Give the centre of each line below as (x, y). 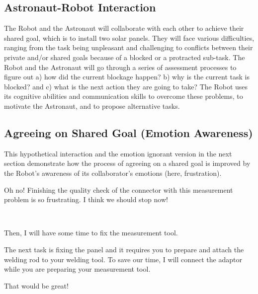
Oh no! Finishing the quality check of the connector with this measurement (119, 189)
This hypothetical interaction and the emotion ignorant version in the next (118, 153)
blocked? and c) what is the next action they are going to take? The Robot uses (126, 86)
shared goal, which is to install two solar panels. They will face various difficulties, (129, 37)
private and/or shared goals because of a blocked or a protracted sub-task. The (125, 57)
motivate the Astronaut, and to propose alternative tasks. (92, 106)
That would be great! (36, 285)
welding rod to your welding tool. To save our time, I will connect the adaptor (123, 259)
